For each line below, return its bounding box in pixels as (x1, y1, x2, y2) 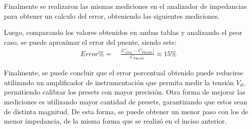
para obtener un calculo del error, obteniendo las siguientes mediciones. (4, 10, 220, 21)
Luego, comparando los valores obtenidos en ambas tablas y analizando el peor (4, 27, 243, 37)
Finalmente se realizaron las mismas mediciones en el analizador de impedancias (4, 1, 247, 11)
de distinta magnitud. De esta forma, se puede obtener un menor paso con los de (4, 106, 249, 116)
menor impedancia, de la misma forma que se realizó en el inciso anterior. (4, 116, 227, 126)
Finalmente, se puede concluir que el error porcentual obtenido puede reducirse (4, 67, 244, 78)
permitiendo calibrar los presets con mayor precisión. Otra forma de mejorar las (4, 87, 246, 97)
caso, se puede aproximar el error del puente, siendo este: (4, 36, 177, 47)
